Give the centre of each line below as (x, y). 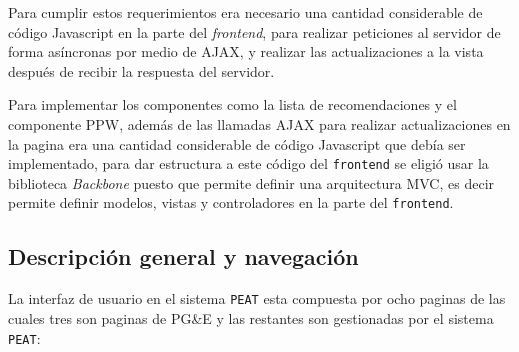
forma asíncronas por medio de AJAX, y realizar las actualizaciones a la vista (246, 51)
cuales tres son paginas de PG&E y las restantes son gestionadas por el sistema (251, 317)
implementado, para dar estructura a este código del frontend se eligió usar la (248, 163)
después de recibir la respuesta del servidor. (141, 70)
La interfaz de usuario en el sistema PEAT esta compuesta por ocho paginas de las (257, 298)
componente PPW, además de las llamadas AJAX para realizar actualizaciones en (259, 123)
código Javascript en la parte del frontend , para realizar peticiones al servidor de (254, 31)
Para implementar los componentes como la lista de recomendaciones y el (232, 104)
